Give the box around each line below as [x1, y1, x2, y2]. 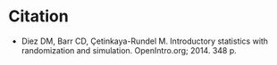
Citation [8, 6, 69, 27]
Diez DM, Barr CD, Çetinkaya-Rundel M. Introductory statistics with [21, 36, 269, 46]
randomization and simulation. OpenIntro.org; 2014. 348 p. [21, 45, 238, 55]
